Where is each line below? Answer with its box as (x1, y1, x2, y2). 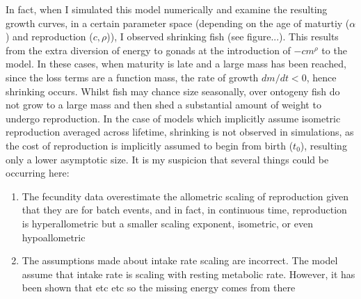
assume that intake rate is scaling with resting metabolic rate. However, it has (22, 266, 355, 281)
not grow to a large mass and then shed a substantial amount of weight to (6, 97, 321, 112)
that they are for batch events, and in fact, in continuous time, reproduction (22, 202, 347, 217)
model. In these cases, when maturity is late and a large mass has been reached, (6, 56, 346, 71)
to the (321, 42, 347, 57)
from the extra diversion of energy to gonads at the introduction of (6, 42, 291, 57)
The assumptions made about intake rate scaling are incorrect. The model (22, 253, 338, 268)
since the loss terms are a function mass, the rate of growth (6, 70, 259, 84)
